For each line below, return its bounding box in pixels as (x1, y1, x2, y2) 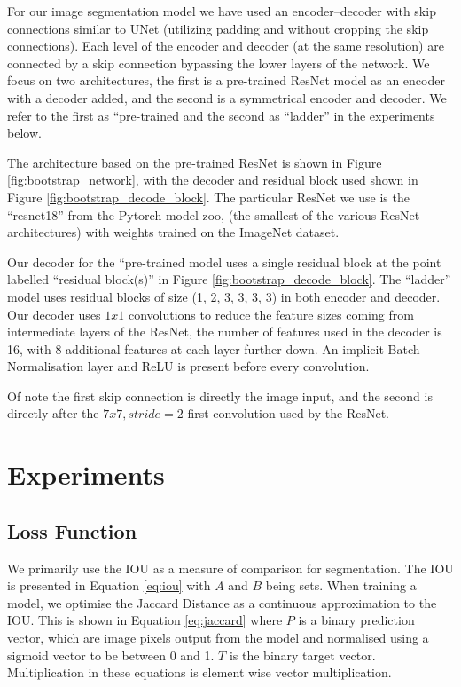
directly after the (7, 404, 99, 422)
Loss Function (7, 517, 137, 544)
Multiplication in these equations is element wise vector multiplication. (7, 663, 392, 682)
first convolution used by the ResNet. (187, 404, 389, 422)
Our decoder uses (7, 304, 101, 323)
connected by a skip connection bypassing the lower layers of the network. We (7, 53, 430, 72)
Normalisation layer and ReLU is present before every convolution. (7, 357, 370, 375)
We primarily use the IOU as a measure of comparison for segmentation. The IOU (7, 558, 454, 577)
